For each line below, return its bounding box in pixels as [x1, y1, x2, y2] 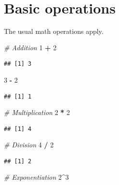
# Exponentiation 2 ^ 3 [4, 172, 69, 182]
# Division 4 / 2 [4, 140, 54, 150]
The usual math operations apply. [4, 26, 104, 36]
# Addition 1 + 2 [4, 42, 57, 52]
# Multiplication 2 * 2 [4, 107, 70, 117]
